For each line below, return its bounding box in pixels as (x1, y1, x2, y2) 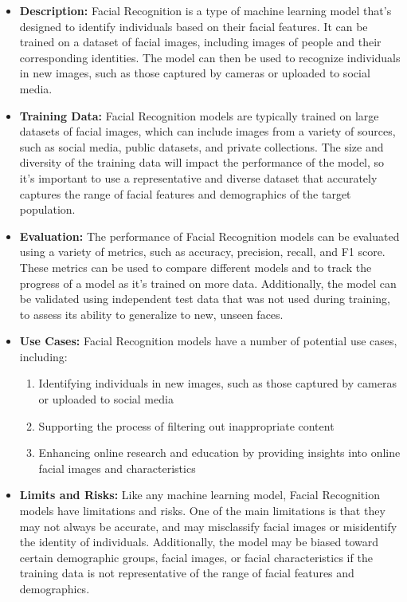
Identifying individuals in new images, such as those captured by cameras (38, 375, 397, 391)
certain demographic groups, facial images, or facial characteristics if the (19, 549, 373, 565)
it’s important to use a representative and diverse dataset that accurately (19, 169, 378, 186)
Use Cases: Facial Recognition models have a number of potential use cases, (19, 332, 397, 349)
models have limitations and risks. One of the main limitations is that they (19, 502, 385, 519)
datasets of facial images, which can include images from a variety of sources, (19, 123, 396, 140)
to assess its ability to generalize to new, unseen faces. (19, 305, 284, 322)
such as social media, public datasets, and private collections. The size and (19, 138, 384, 155)
